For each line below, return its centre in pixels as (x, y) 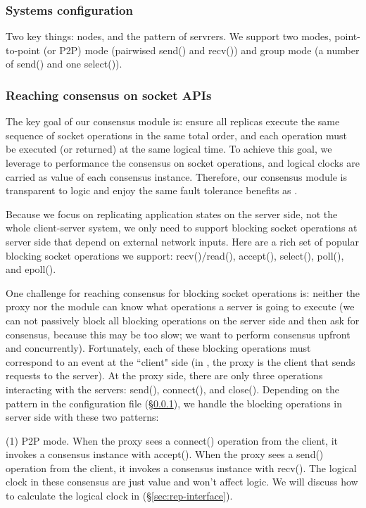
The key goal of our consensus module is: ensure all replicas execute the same (173, 121)
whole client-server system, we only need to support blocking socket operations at (182, 228)
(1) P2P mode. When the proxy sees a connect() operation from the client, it (172, 440)
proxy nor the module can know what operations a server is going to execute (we (180, 306)
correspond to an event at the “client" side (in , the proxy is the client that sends (181, 361)
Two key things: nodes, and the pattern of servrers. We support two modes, (169, 36)
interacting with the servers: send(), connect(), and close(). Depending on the (172, 389)
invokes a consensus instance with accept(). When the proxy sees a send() (165, 454)
